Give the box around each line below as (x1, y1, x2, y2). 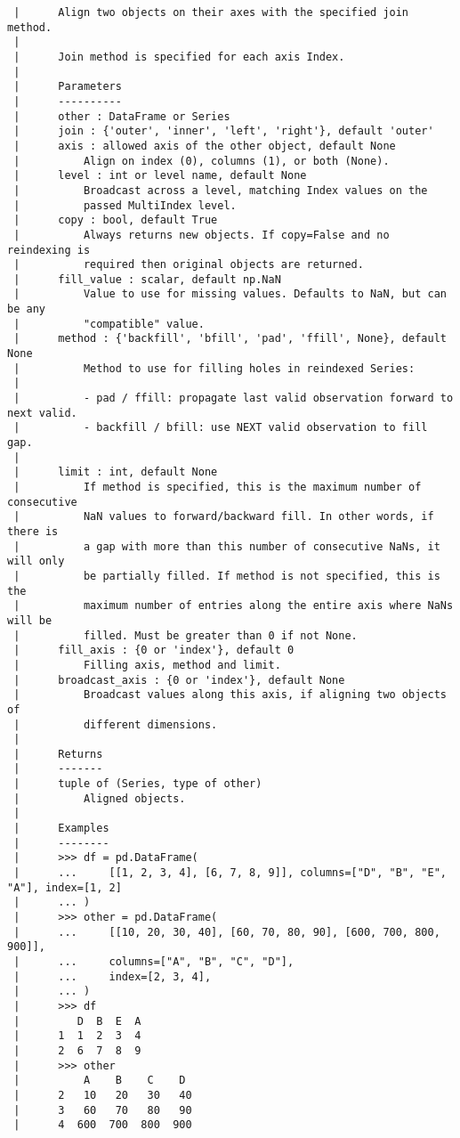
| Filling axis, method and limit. (13, 658, 281, 671)
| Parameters (13, 80, 122, 93)
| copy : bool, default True (13, 214, 218, 227)
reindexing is (7, 243, 91, 256)
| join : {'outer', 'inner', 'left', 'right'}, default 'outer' (13, 125, 434, 138)
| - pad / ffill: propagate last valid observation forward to (13, 392, 454, 405)
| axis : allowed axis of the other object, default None (13, 139, 396, 152)
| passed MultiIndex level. (13, 199, 237, 212)
